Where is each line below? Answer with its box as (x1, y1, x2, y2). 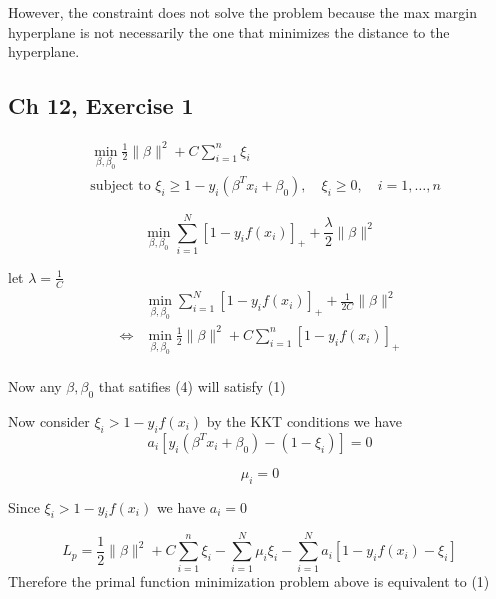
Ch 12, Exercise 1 (8, 90, 194, 121)
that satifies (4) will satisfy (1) (98, 376, 286, 397)
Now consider (8, 410, 90, 431)
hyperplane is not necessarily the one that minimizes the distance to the (8, 21, 450, 42)
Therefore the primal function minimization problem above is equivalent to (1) (8, 571, 490, 592)
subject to (90, 178, 151, 193)
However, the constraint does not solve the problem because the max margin (8, 2, 478, 22)
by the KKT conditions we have (206, 410, 403, 431)
